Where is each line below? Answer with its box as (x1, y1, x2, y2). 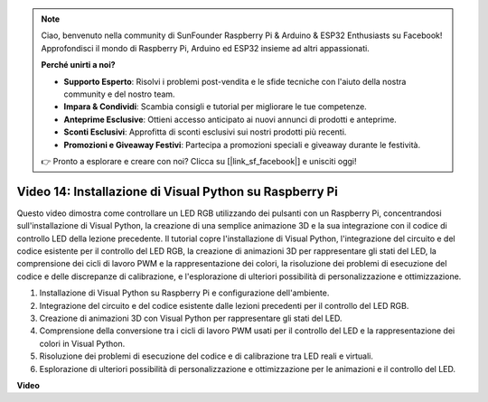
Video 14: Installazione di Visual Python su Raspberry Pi (16, 183, 338, 199)
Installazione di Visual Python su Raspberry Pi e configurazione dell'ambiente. (39, 287, 330, 298)
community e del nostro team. (63, 89, 175, 99)
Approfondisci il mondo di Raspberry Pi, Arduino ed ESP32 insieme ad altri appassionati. (41, 42, 370, 53)
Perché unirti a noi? (41, 60, 117, 70)
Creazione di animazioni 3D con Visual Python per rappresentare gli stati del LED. (39, 313, 343, 323)
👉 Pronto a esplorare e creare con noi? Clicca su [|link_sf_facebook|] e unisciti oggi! (41, 155, 357, 166)
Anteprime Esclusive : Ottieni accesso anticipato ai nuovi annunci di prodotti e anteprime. (63, 114, 397, 125)
